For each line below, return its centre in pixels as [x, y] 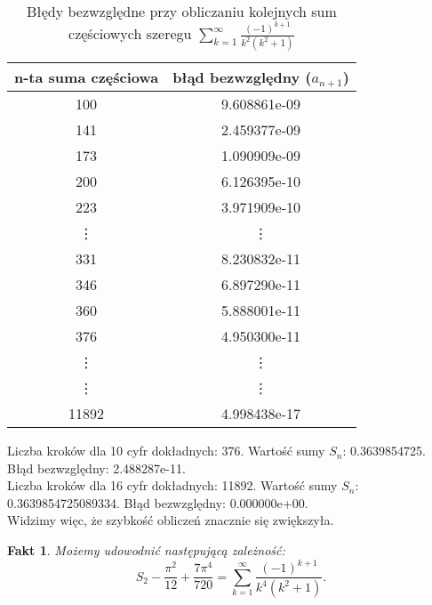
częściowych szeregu [130, 34]
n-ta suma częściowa [87, 77]
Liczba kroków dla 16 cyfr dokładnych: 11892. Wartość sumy [172, 485]
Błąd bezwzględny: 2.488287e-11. [96, 468]
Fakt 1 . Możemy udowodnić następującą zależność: [146, 550]
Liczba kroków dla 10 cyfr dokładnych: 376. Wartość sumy [166, 451]
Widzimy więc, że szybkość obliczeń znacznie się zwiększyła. [171, 520]
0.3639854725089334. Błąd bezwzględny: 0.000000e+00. [158, 502]
